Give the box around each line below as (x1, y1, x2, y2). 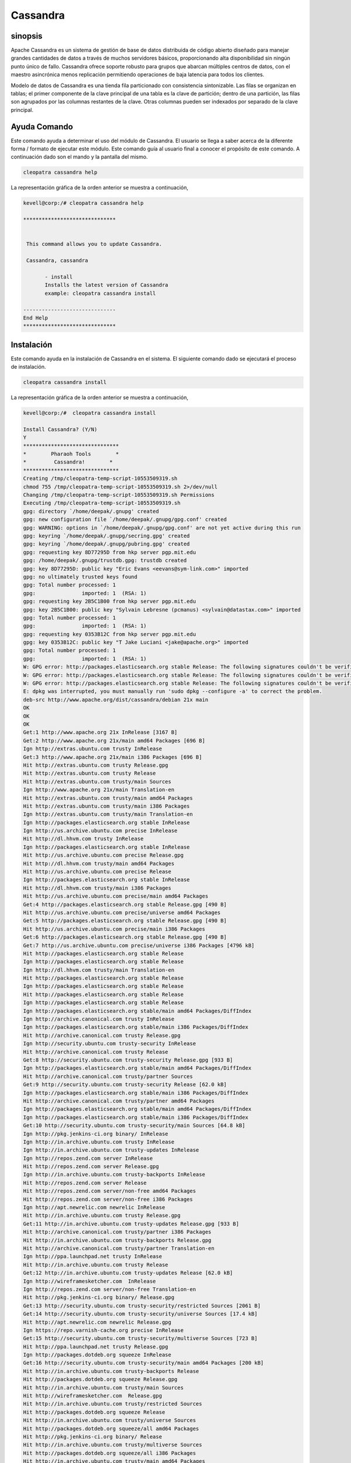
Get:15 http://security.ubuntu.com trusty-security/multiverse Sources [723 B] (23, 1335, 258, 1342)
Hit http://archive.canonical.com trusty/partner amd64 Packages (23, 1097, 215, 1104)
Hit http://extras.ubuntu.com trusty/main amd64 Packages (23, 795, 193, 801)
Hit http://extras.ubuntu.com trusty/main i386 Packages (23, 802, 190, 809)
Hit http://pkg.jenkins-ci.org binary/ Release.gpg (23, 1294, 175, 1301)
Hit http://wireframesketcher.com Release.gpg (23, 1393, 162, 1399)
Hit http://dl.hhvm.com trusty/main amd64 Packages (23, 860, 175, 867)
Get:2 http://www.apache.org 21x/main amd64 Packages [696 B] (23, 737, 205, 744)
